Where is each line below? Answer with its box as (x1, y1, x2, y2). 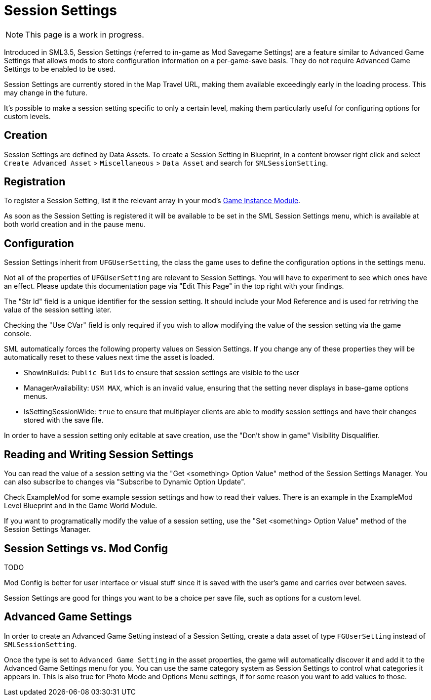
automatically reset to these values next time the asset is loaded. (4, 353, 215, 362)
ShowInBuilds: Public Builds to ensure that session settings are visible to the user (24, 368, 300, 377)
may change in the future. (4, 88, 87, 97)
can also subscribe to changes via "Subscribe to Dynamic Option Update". (4, 478, 246, 486)
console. (4, 329, 32, 338)
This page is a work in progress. (25, 29, 144, 40)
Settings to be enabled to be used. (4, 64, 116, 73)
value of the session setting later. (4, 306, 112, 314)
